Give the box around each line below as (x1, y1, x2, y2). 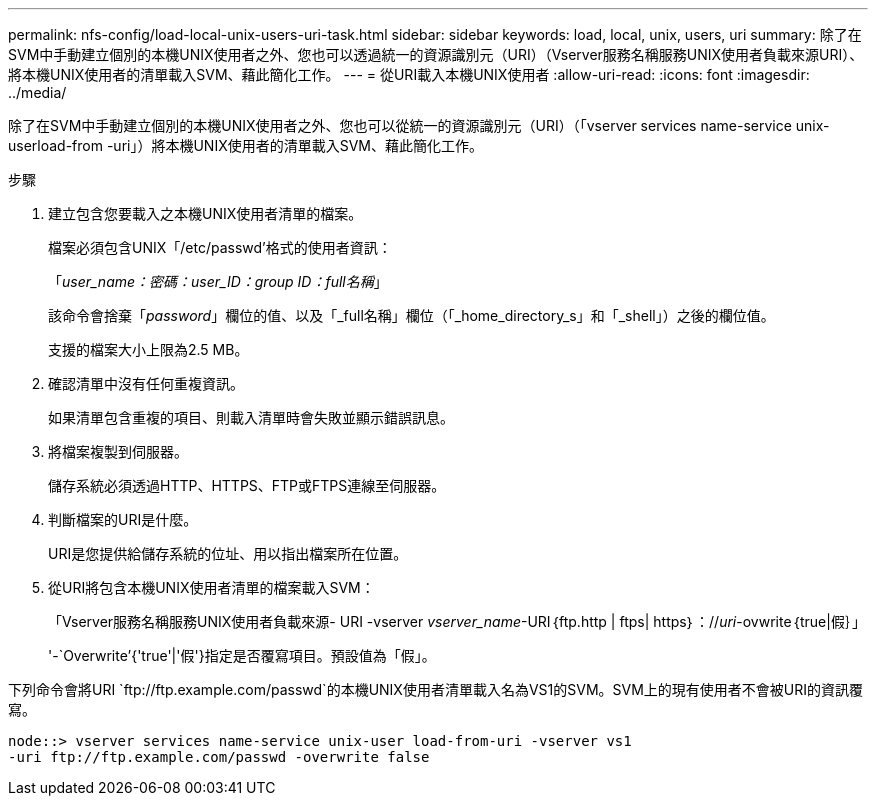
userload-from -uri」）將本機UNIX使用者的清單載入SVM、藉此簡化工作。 (8, 137, 484, 154)
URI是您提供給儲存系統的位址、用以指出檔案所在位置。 (48, 545, 408, 562)
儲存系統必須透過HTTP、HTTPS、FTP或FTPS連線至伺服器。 (48, 477, 446, 494)
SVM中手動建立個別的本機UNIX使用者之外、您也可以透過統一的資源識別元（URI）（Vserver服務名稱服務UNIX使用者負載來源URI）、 (8, 46, 864, 63)
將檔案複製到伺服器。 (48, 443, 188, 460)
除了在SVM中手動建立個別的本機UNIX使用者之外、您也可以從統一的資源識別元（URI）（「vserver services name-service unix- (8, 117, 830, 134)
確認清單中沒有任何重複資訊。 (48, 375, 244, 392)
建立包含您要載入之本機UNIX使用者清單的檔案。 (48, 205, 363, 222)
